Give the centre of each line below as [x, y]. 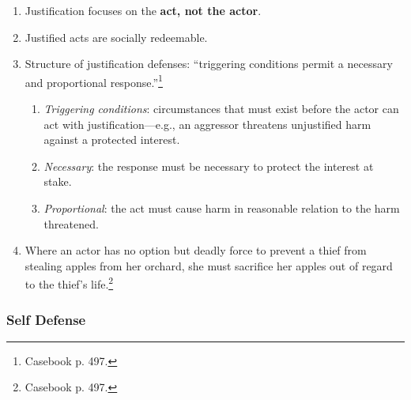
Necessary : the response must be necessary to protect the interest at [209, 166]
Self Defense [46, 319]
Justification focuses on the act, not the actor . [143, 10]
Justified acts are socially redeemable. [116, 37]
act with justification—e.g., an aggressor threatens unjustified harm [207, 124]
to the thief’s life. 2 [69, 283]
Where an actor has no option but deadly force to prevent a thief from [196, 250]
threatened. [71, 223]
